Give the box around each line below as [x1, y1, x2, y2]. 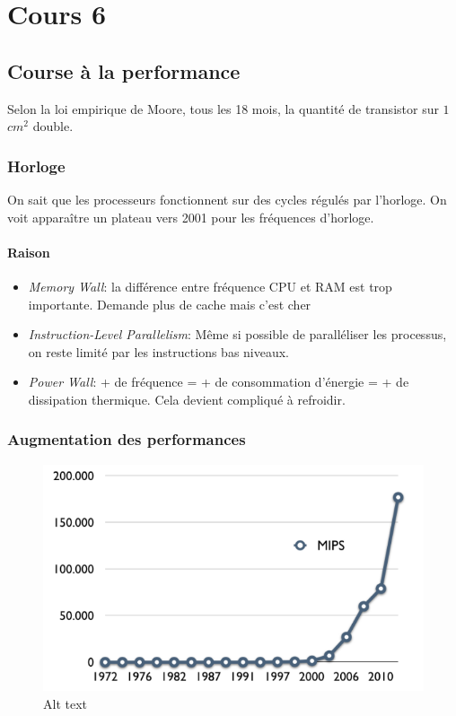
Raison [7, 242, 50, 261]
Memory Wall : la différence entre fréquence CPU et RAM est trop [28, 276, 392, 295]
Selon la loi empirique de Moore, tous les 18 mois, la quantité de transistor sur [7, 99, 439, 118]
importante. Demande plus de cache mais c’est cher [28, 294, 311, 313]
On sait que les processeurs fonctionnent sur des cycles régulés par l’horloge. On [7, 189, 447, 208]
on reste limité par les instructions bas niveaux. [28, 342, 290, 361]
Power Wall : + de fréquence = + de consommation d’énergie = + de [28, 372, 409, 391]
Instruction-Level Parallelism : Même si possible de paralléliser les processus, [28, 325, 447, 344]
